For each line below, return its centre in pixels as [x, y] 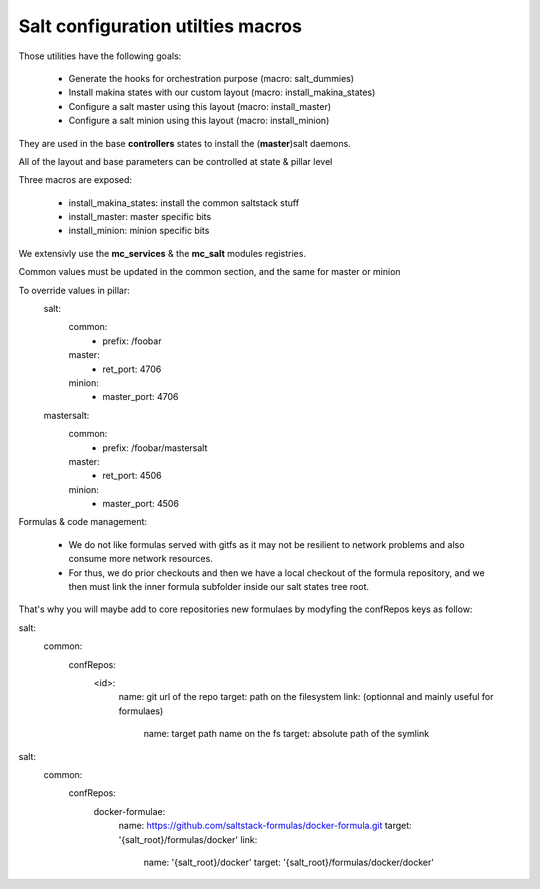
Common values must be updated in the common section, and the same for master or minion [209, 272]
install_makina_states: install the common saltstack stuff [184, 202]
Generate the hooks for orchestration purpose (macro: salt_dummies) [211, 78]
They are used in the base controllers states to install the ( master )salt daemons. [185, 143]
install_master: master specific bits [140, 217]
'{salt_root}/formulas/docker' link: [188, 839]
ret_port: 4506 [132, 476]
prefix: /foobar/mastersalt [155, 447]
